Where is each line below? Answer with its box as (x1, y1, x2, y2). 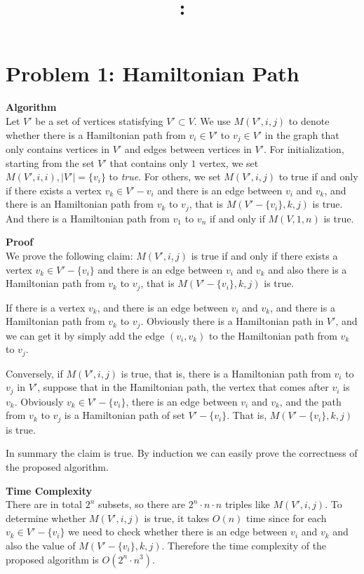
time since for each (246, 510, 327, 525)
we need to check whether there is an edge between (68, 524, 288, 539)
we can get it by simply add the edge (6, 328, 165, 342)
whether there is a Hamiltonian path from (6, 127, 186, 142)
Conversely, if (6, 366, 63, 380)
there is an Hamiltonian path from (6, 196, 154, 211)
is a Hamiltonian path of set (64, 408, 185, 422)
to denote (288, 113, 330, 128)
